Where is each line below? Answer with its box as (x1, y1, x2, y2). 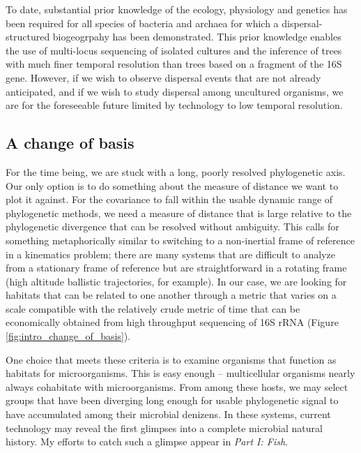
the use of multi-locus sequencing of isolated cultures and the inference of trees (6, 43, 342, 57)
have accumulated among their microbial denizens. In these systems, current (6, 407, 331, 422)
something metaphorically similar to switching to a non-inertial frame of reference (6, 232, 355, 247)
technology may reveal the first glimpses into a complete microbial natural (6, 420, 323, 435)
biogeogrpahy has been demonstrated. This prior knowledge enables (52, 29, 341, 44)
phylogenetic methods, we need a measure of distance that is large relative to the (6, 205, 352, 220)
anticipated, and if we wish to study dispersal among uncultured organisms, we (6, 84, 344, 98)
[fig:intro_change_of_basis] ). (6, 329, 131, 343)
